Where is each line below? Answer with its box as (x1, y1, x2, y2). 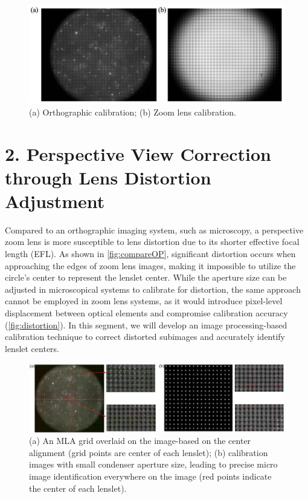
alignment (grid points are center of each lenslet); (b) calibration (29, 446, 268, 458)
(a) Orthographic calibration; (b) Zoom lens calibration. (29, 105, 236, 118)
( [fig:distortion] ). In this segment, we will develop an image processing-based (5, 318, 287, 331)
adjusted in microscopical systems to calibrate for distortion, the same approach (5, 282, 301, 295)
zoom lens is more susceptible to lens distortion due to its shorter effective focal (5, 235, 300, 248)
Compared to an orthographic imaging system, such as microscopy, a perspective (5, 223, 304, 236)
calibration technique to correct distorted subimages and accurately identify (5, 330, 286, 343)
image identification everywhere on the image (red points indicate (29, 470, 272, 483)
